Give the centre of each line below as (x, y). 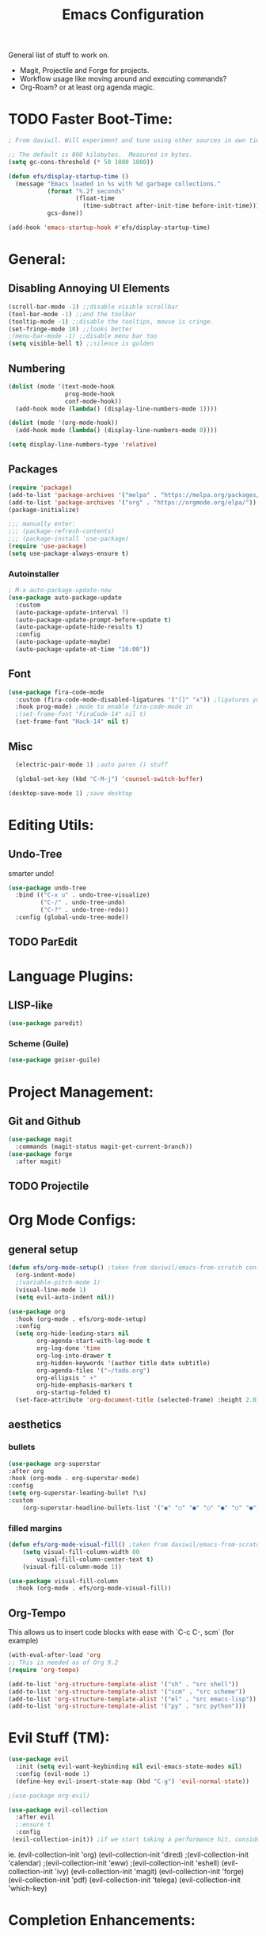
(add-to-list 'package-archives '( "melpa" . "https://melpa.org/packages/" (136, 495)
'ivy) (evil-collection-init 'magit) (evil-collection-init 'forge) (149, 1871)
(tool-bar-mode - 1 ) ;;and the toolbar (72, 314)
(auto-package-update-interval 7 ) (72, 612)
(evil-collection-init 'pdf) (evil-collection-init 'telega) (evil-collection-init (125, 1880)
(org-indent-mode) (46, 1275)
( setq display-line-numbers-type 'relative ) (83, 445)
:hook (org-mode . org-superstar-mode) (74, 1479)
